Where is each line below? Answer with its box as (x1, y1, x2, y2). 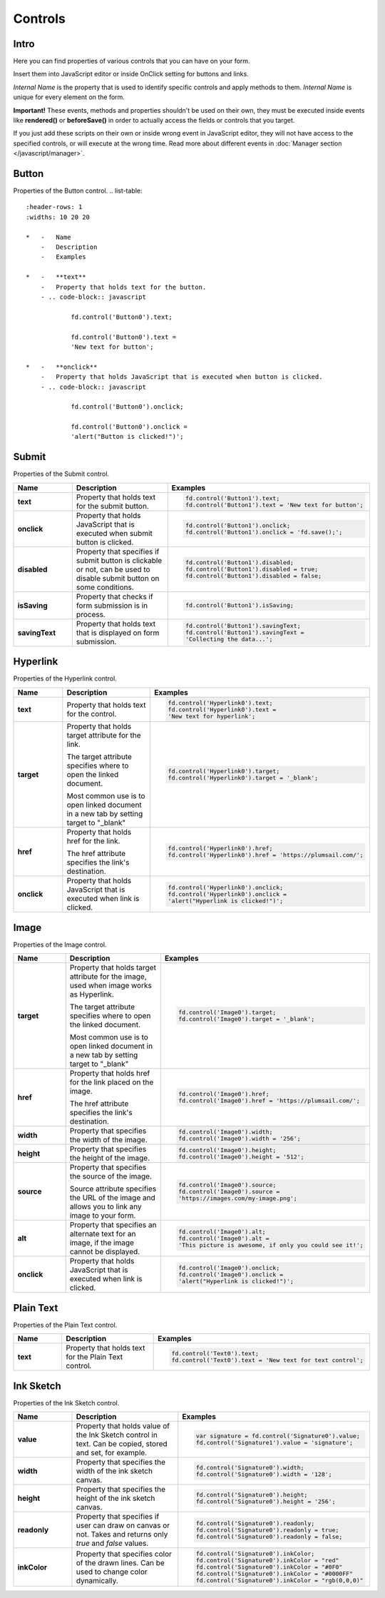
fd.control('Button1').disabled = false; (185, 572, 322, 580)
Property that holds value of (76, 1421, 170, 1431)
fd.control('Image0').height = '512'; (178, 1153, 304, 1161)
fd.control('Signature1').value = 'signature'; (195, 1439, 353, 1447)
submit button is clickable (76, 555, 163, 565)
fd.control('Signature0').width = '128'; (195, 1470, 332, 1478)
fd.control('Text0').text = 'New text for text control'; (171, 1356, 364, 1364)
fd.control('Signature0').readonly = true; (195, 1526, 339, 1534)
